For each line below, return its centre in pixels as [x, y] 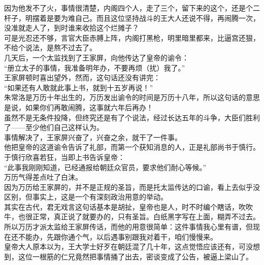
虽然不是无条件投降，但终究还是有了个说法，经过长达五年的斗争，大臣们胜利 [132, 117]
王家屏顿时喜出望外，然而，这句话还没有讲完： [82, 77]
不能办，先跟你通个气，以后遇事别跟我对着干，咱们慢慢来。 [118, 236]
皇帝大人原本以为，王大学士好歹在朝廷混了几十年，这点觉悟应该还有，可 [125, 246]
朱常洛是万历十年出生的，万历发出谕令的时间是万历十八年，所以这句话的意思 [132, 97]
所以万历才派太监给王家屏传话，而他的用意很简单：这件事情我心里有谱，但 [128, 227]
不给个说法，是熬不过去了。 [50, 47]
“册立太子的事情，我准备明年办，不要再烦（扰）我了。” [95, 67]
